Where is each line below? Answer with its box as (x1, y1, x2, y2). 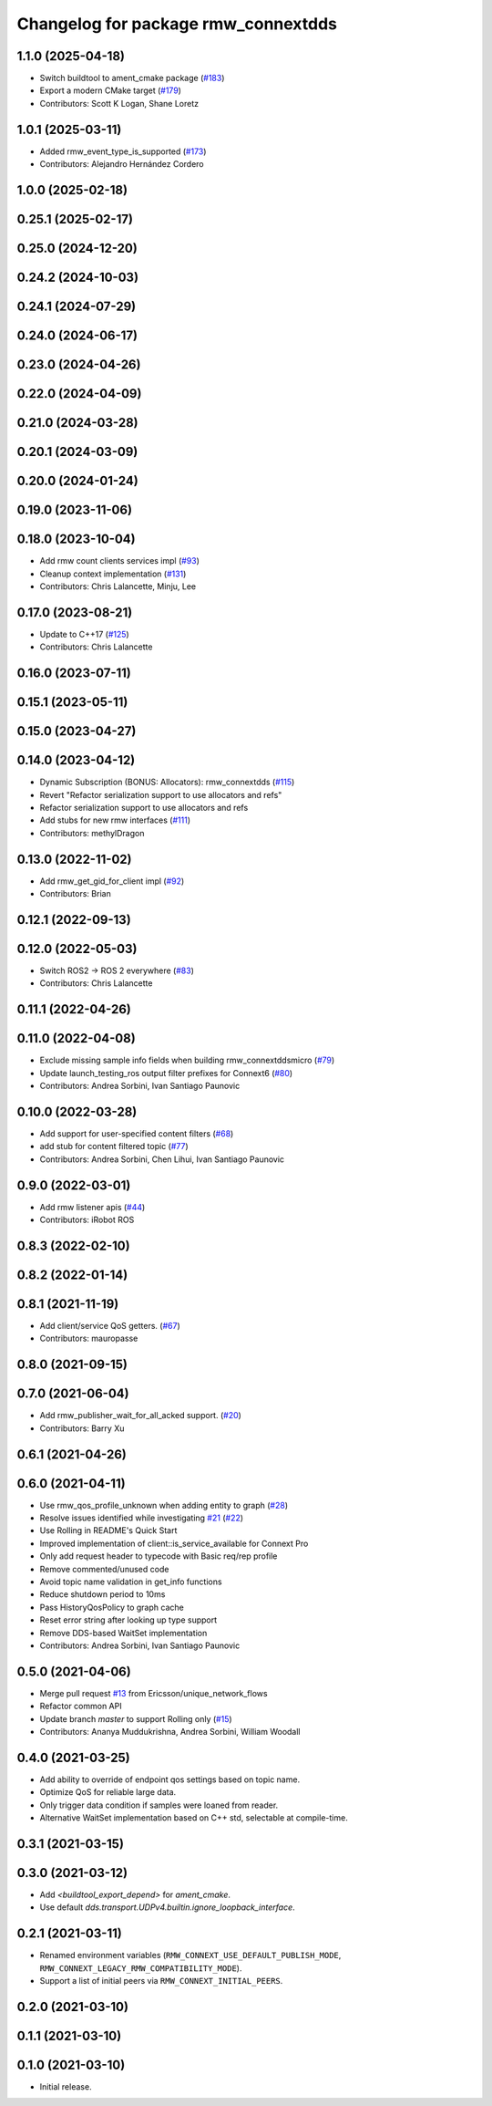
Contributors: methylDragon (39, 827, 145, 838)
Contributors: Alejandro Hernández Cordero (39, 159, 204, 170)
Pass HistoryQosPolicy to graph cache (39, 1602, 184, 1613)
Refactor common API (39, 1701, 122, 1712)
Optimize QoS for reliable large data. (39, 1787, 177, 1798)
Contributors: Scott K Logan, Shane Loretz (39, 98, 200, 109)
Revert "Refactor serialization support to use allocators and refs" (39, 789, 282, 800)
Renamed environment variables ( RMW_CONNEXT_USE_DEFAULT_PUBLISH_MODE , (39, 1950, 342, 1961)
